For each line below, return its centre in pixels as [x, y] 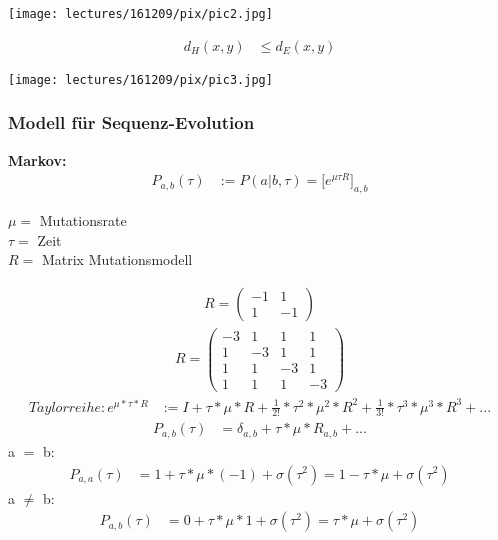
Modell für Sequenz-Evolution [131, 122]
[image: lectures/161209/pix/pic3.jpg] [140, 79]
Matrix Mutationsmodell [117, 259]
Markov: [37, 159]
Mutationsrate [83, 220]
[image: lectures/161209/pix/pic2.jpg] [140, 14]
